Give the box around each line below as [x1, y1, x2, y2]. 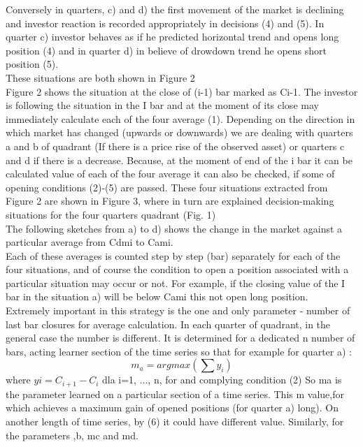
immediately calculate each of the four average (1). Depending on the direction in [6, 111, 355, 126]
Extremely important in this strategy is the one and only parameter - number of [6, 303, 350, 318]
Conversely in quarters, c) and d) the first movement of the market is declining [6, 2, 344, 16]
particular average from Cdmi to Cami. [6, 235, 173, 249]
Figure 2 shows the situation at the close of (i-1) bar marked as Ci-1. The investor [6, 84, 358, 98]
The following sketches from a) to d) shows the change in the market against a [6, 221, 343, 235]
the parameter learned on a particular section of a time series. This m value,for [6, 386, 344, 401]
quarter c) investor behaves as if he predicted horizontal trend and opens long [6, 29, 339, 44]
